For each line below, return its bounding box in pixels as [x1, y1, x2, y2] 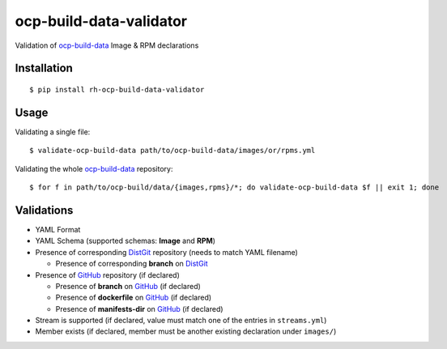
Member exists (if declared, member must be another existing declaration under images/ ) [35, 326, 337, 336]
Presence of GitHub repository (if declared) [35, 270, 180, 279]
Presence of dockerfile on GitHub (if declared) [55, 292, 212, 303]
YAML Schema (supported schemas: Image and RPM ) [35, 236, 216, 246]
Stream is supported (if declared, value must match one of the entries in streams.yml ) [35, 316, 327, 326]
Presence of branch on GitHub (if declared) [55, 281, 202, 291]
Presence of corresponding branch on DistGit [55, 259, 208, 269]
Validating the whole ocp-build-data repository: [15, 164, 173, 173]
